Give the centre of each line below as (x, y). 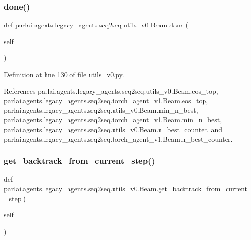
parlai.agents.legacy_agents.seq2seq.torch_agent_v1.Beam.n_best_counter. (118, 139)
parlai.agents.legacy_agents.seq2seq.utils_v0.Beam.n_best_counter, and (113, 129)
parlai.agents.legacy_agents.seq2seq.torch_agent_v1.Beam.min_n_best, (113, 120)
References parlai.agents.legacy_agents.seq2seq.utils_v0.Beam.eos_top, (111, 91)
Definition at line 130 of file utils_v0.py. (64, 74)
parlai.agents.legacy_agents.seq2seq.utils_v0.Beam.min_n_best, (101, 110)
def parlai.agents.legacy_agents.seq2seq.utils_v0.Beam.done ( (96, 25)
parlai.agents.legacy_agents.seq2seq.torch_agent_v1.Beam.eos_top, (106, 100)
